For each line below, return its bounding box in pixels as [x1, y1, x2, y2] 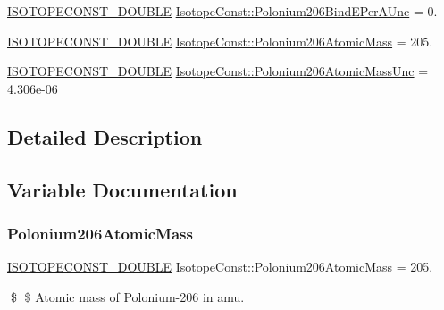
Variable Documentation [7, 175, 238, 203]
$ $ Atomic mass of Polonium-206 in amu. [10, 287, 245, 306]
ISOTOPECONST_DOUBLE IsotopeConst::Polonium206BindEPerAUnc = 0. [7, 2, 438, 20]
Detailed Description [7, 122, 203, 150]
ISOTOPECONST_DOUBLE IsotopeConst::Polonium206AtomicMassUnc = [7, 62, 429, 80]
